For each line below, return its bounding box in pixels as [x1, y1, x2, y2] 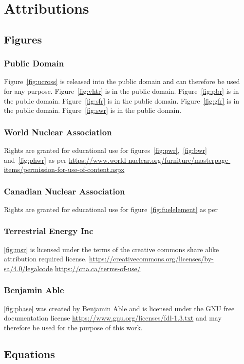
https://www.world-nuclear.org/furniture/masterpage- [69, 154, 230, 165]
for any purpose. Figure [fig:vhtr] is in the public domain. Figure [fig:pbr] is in [4, 86, 239, 96]
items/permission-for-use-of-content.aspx [4, 164, 125, 174]
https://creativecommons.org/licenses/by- [89, 254, 214, 264]
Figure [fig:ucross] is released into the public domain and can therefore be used [4, 76, 240, 86]
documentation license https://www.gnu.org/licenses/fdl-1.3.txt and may [4, 313, 222, 323]
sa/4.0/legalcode [4, 263, 53, 273]
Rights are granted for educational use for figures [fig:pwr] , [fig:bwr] [4, 145, 207, 155]
